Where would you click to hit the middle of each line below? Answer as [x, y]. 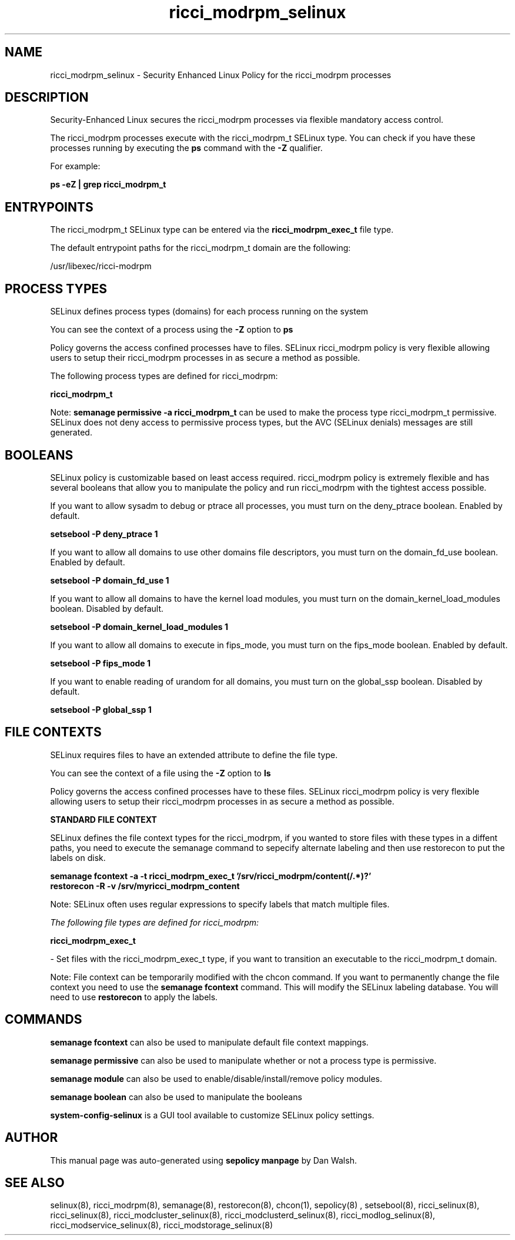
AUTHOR [31, 1138]
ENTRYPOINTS [49, 207]
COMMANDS [44, 1020]
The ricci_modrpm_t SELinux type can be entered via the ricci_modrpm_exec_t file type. [222, 230]
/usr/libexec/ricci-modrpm [101, 266]
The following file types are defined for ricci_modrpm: [155, 922]
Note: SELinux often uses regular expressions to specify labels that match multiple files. [220, 904]
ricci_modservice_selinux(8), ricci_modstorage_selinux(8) [162, 1225]
